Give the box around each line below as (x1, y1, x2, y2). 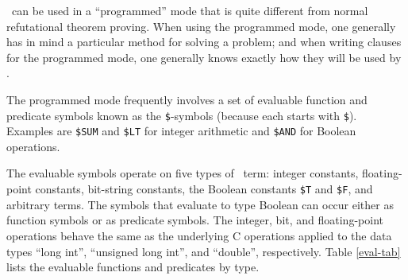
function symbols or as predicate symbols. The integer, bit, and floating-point (6, 212, 383, 228)
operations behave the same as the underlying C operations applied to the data (6, 227, 392, 243)
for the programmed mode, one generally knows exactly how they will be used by (6, 49, 402, 65)
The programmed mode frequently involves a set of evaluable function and (6, 91, 368, 107)
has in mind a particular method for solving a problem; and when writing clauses (6, 33, 402, 50)
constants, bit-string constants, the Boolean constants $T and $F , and (35, 181, 373, 197)
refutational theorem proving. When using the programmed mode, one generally (6, 17, 396, 34)
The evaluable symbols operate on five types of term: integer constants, (6, 165, 359, 181)
